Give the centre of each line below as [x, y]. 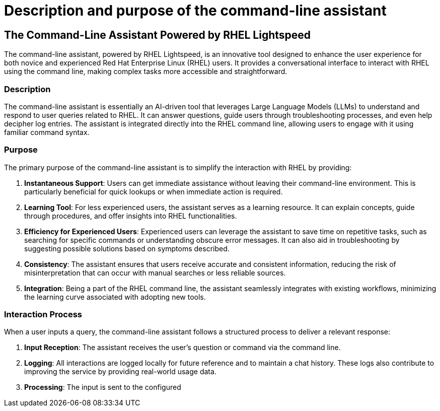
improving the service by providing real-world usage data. [120, 372]
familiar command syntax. [47, 132]
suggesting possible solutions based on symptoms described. [127, 248]
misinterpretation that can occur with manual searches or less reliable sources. [155, 272]
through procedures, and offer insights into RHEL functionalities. [131, 216]
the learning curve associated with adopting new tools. [115, 297]
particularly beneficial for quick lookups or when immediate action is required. [154, 191]
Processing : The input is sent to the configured [103, 387]
